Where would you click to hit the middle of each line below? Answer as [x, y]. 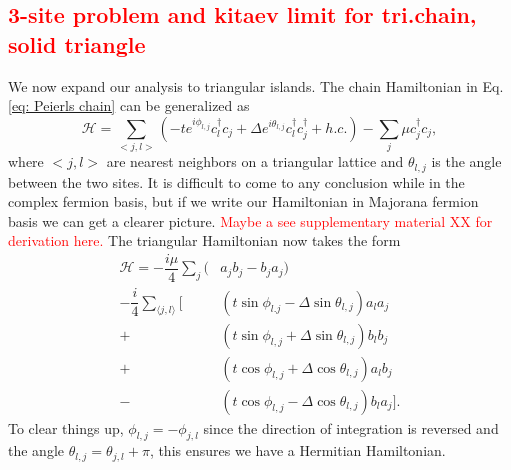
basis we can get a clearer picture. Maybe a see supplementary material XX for [250, 220]
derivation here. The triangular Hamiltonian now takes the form [204, 240]
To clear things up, [66, 427]
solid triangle [77, 43]
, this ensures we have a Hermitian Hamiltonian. [297, 450]
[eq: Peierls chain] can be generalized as [129, 105]
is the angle [466, 161]
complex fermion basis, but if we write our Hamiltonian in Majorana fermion [243, 201]
